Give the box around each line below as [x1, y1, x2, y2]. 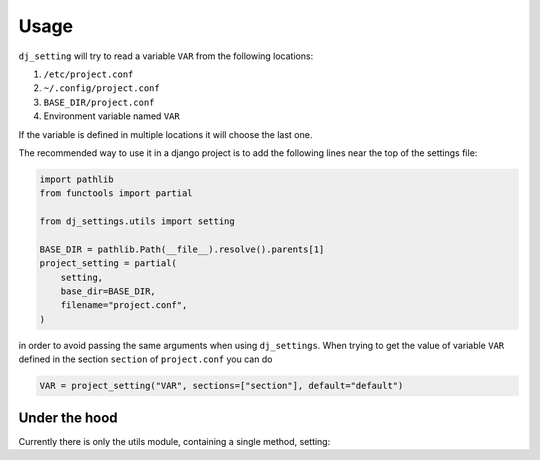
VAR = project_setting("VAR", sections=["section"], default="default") [39, 380, 404, 392]
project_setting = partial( [39, 258, 177, 269]
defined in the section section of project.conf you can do [18, 353, 273, 365]
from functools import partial [39, 188, 194, 199]
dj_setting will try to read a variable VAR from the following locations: [18, 50, 314, 62]
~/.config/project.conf [43, 83, 160, 94]
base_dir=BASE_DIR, [60, 286, 157, 297]
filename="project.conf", [60, 300, 188, 311]
